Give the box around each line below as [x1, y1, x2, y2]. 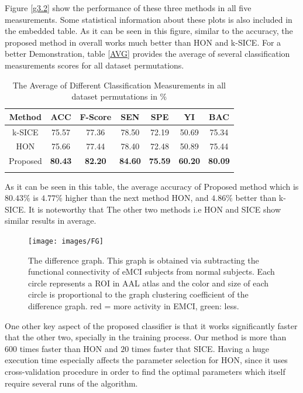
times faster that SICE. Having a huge [131, 342, 270, 354]
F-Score [80, 110, 112, 122]
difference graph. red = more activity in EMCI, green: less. [28, 300, 239, 312]
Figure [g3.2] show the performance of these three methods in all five [5, 2, 252, 13]
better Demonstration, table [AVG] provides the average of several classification [5, 47, 290, 60]
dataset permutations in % [71, 90, 167, 102]
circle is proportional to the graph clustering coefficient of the [28, 288, 249, 300]
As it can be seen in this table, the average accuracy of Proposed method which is [5, 180, 299, 192]
